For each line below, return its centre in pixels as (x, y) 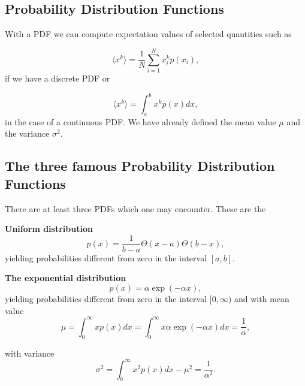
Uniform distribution (49, 229)
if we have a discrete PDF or (58, 78)
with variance (30, 353)
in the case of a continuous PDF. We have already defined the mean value (141, 121)
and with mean (262, 299)
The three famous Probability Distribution (140, 166)
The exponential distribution (66, 278)
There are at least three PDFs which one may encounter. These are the (135, 208)
